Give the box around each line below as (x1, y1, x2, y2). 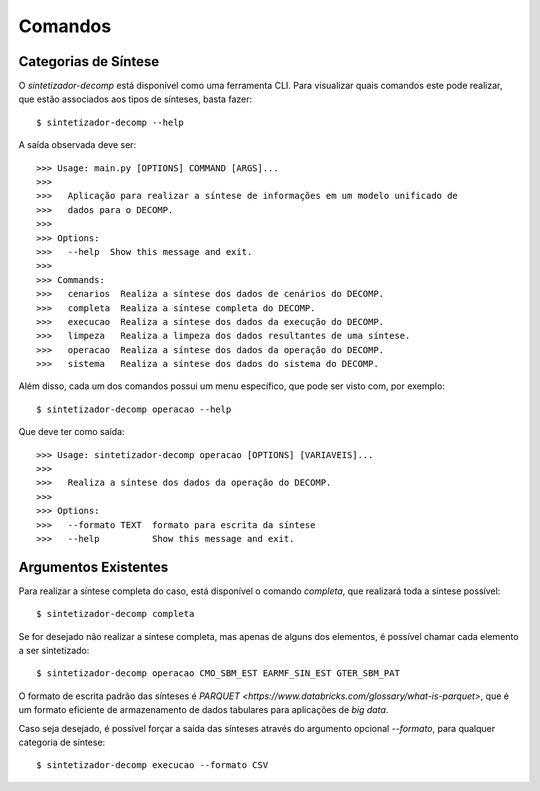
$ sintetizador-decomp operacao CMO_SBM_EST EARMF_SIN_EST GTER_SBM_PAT (36, 668, 400, 679)
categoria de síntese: (18, 736, 106, 749)
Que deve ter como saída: (18, 426, 125, 438)
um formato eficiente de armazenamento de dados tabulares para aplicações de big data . (18, 704, 389, 716)
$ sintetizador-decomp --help (36, 116, 185, 128)
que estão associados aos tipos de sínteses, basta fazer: (18, 93, 253, 105)
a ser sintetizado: (18, 645, 90, 657)
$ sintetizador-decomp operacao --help (36, 403, 232, 415)
